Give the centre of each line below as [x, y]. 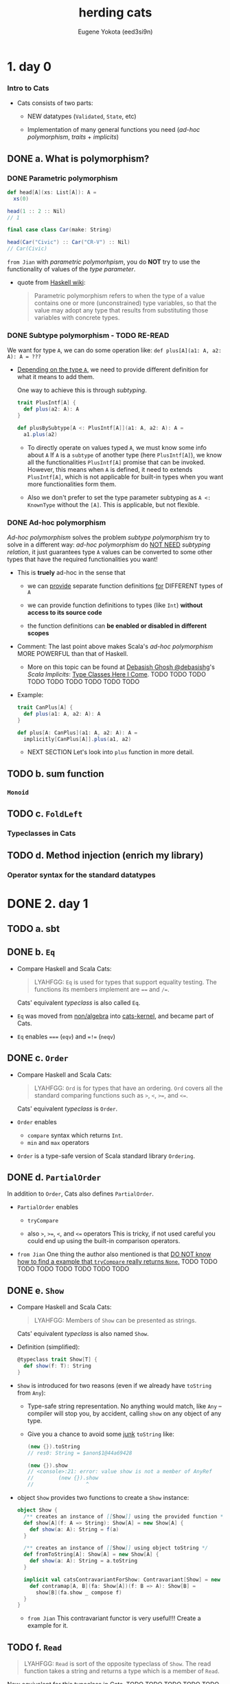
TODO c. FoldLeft [45, 814]
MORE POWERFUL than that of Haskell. [72, 654]
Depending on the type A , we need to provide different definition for [113, 369]
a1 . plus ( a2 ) [41, 434]
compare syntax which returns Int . [75, 1135]
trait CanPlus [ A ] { [45, 708]
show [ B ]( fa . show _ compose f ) [79, 1592]
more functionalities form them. [72, 484]
